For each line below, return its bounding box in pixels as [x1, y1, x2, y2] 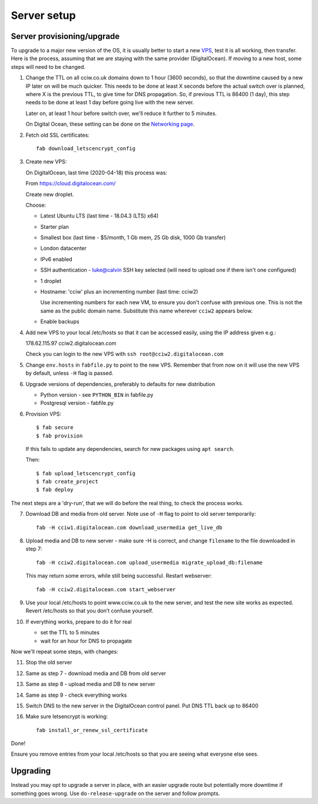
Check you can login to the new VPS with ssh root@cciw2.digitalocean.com [25, 351, 224, 358]
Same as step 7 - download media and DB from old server [25, 670, 167, 677]
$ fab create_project [36, 478, 98, 485]
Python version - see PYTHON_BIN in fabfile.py [40, 391, 154, 398]
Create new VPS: [25, 158, 67, 165]
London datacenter [40, 245, 87, 252]
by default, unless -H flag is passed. [25, 370, 114, 377]
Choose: [25, 201, 47, 209]
